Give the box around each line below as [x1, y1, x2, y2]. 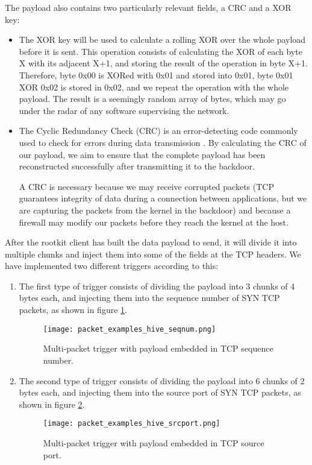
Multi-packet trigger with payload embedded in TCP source [43, 436, 264, 449]
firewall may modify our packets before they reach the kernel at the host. [19, 215, 289, 228]
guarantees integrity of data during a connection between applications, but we [19, 192, 307, 204]
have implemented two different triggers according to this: [5, 259, 219, 272]
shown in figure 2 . [19, 397, 85, 410]
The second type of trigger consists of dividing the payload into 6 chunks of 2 [19, 374, 305, 387]
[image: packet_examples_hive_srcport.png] [43, 419, 220, 428]
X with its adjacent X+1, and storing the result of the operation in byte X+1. [19, 57, 308, 69]
